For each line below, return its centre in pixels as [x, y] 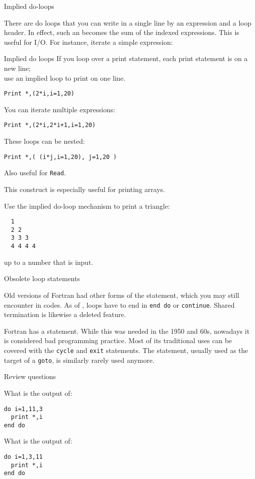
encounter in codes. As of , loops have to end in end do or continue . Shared [119, 304]
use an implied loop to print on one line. [65, 78]
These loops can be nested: [45, 141]
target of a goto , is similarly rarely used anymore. [79, 360]
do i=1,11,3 [23, 409]
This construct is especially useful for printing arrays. [84, 189]
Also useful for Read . [35, 173]
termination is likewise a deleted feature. [65, 314]
